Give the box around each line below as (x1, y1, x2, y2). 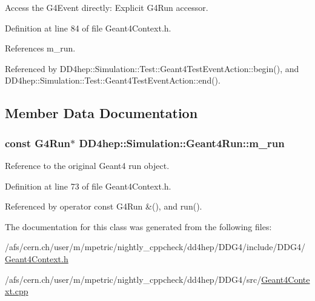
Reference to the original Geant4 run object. (5, 159, 170, 171)
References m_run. (5, 42, 76, 55)
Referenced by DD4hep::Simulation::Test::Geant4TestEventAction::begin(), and (5, 62, 299, 74)
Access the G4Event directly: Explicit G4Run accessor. (5, 1, 208, 13)
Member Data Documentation (5, 104, 198, 122)
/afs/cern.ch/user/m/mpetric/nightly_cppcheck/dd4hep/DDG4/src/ (5, 273, 262, 285)
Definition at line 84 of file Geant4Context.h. (5, 21, 171, 34)
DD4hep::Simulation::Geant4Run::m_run (79, 135, 285, 150)
